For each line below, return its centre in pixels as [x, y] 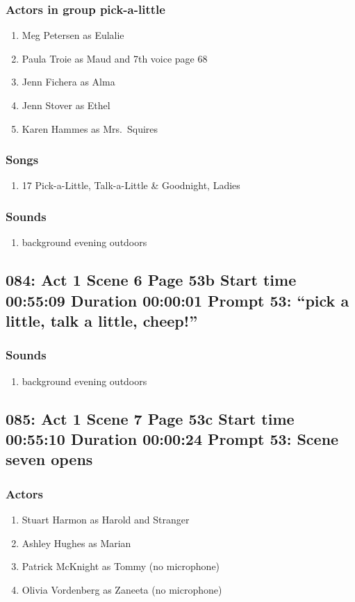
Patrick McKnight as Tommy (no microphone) [121, 566]
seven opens [49, 459]
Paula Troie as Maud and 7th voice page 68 [115, 58]
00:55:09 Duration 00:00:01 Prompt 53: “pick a [177, 300]
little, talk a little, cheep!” [102, 320]
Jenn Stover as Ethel [66, 105]
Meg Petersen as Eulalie [73, 35]
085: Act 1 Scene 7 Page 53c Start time [150, 418]
